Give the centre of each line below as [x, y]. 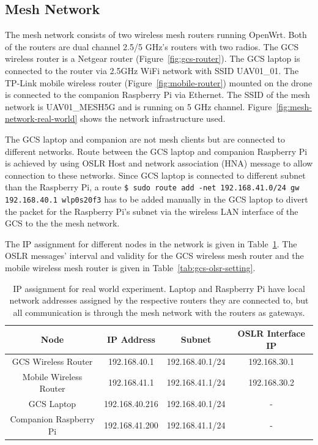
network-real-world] [41, 118]
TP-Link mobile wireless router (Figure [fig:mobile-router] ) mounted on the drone [159, 82]
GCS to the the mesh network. [62, 223]
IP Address [131, 339]
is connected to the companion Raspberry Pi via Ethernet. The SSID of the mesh [157, 95]
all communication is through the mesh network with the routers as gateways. [159, 312]
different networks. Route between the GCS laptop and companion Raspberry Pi [156, 151]
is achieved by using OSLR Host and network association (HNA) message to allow [159, 163]
